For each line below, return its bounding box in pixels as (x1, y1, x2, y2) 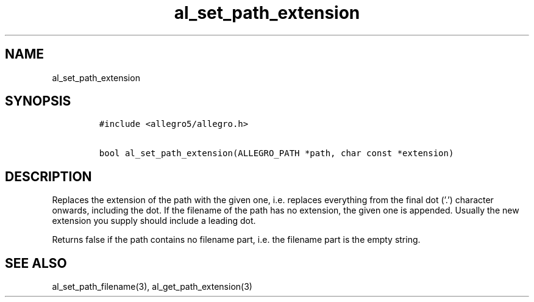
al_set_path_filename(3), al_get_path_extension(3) (52, 281, 252, 292)
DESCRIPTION (5, 168, 92, 184)
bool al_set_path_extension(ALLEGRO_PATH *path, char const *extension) (99, 148, 454, 159)
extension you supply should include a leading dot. (52, 215, 256, 226)
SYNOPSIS (5, 93, 71, 109)
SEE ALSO (5, 255, 67, 271)
